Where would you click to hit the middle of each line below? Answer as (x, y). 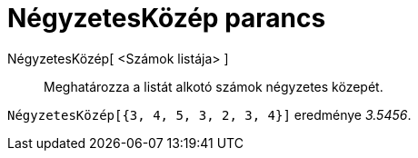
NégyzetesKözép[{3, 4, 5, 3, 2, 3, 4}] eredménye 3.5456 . (209, 114)
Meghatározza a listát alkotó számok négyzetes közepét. (214, 86)
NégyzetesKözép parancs (167, 18)
